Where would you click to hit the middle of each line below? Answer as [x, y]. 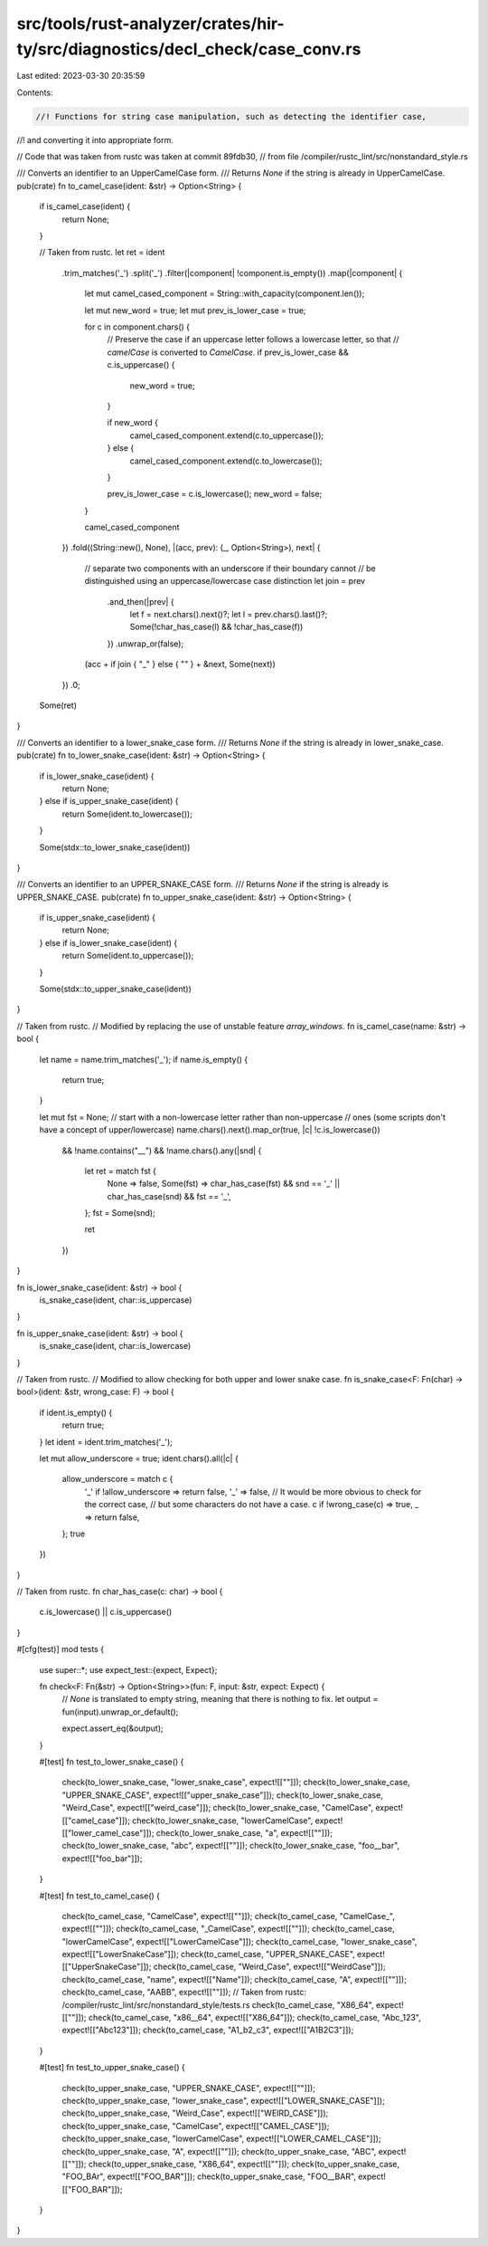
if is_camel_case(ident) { [85, 206]
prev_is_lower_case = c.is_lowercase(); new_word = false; [215, 494]
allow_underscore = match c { [117, 1479]
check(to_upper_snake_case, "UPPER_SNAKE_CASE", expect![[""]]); [189, 2088]
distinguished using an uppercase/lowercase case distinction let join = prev [225, 581]
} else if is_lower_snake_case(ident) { [108, 942]
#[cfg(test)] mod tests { [60, 1649]
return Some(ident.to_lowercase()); [127, 814]
